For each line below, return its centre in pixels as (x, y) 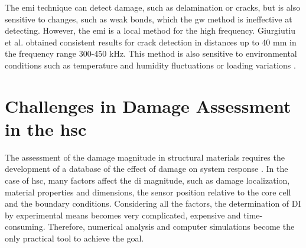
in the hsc (46, 128)
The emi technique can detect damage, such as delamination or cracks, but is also (153, 7)
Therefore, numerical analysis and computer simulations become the (171, 226)
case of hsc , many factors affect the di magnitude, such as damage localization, (147, 180)
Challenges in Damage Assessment (148, 105)
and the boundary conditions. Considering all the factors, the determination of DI (153, 203)
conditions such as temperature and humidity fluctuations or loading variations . (150, 65)
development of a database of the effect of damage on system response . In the (147, 169)
